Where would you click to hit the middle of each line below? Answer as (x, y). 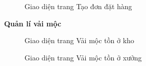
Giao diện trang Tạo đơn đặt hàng (78, 6)
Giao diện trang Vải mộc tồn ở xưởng (83, 57)
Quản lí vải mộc (33, 23)
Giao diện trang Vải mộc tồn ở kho (79, 40)
